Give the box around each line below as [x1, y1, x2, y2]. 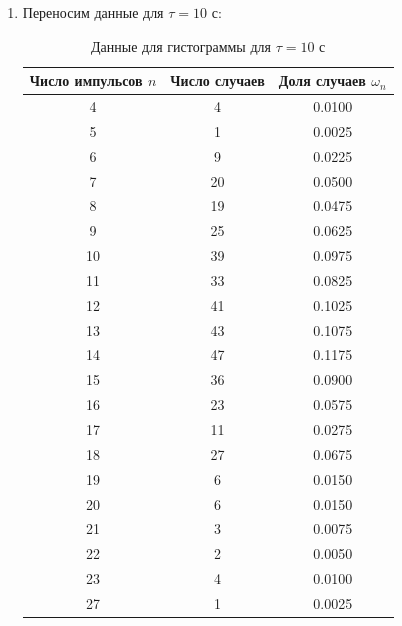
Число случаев [170, 70, 265, 91]
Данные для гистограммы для [91, 35, 271, 56]
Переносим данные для [22, 2, 164, 22]
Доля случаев [278, 70, 366, 91]
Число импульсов [29, 70, 143, 91]
